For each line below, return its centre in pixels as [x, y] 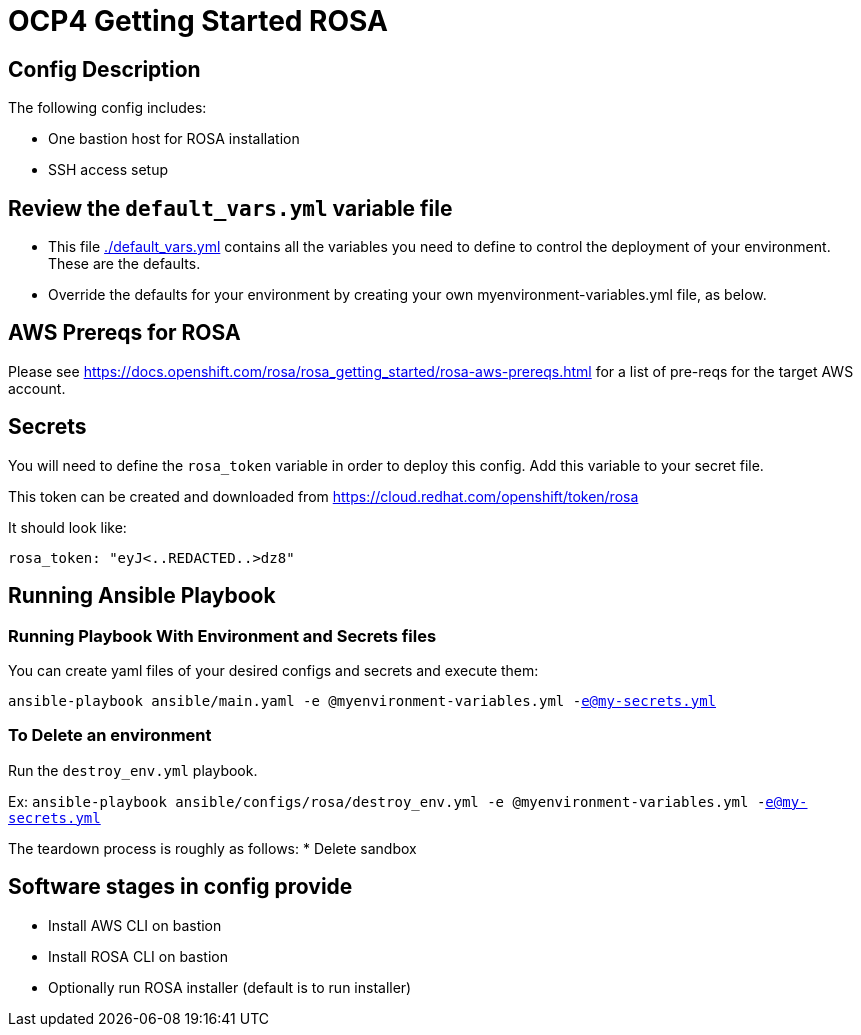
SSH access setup [108, 170]
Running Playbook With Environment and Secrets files [222, 635]
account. [37, 388]
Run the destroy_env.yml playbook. [133, 770]
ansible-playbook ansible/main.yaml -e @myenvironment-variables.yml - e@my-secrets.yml [362, 700]
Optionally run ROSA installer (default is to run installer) [230, 987]
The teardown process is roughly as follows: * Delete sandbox [212, 848]
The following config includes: [107, 108]
